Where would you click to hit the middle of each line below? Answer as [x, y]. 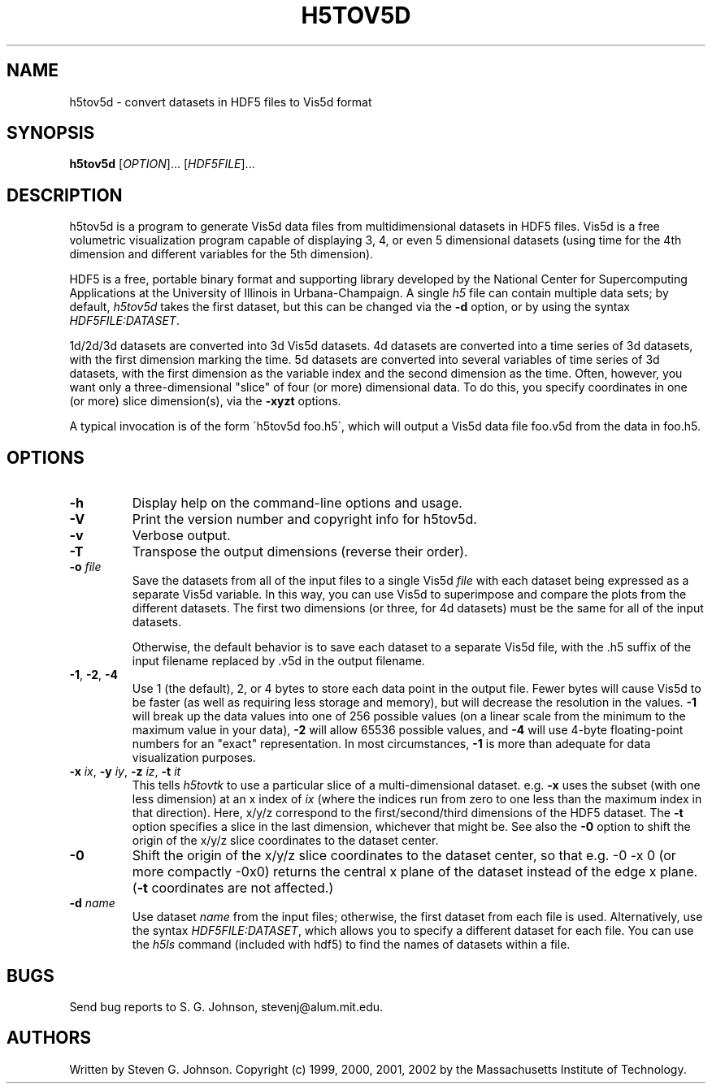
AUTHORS [49, 1038]
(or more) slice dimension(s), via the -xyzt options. [205, 401]
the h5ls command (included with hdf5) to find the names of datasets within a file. [351, 945]
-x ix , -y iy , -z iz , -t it [125, 772]
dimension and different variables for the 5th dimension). [221, 254]
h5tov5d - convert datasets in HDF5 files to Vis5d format [221, 102]
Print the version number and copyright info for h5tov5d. [304, 519]
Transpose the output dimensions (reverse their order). [300, 552]
